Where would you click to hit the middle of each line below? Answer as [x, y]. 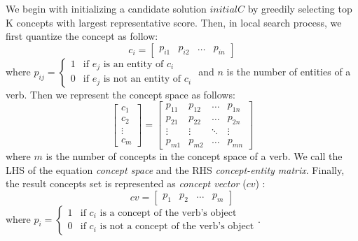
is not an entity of [142, 79]
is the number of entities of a [289, 71]
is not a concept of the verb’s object [177, 227]
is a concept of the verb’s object [168, 213]
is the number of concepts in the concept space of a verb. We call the [194, 155]
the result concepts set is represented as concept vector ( [126, 183]
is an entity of [133, 64]
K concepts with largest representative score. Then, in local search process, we [174, 22]
